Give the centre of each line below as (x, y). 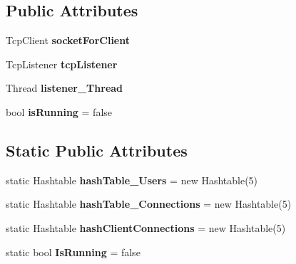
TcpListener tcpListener (62, 64)
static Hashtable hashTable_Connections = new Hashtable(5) (149, 204)
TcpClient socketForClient (68, 40)
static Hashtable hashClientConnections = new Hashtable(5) (146, 227)
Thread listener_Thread (65, 88)
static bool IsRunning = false (73, 252)
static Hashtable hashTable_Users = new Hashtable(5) (132, 180)
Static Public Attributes (97, 150)
